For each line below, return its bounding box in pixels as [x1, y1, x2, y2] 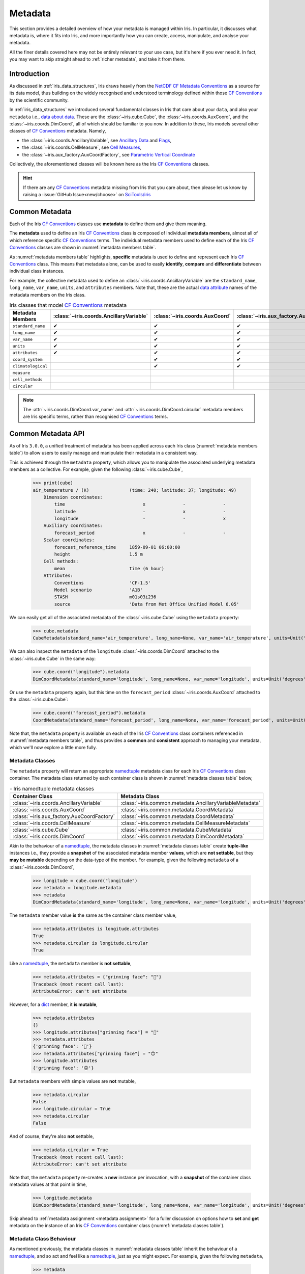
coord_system [12, 357, 43, 362]
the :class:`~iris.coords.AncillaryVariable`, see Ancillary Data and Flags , [22, 137, 172, 143]
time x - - [54, 501, 226, 507]
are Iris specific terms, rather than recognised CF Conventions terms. [23, 413, 168, 420]
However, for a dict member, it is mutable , [9, 1001, 98, 1007]
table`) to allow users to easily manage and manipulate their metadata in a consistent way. [9, 450, 198, 456]
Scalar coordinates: [43, 537, 95, 543]
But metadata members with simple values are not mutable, [9, 1078, 136, 1084]
